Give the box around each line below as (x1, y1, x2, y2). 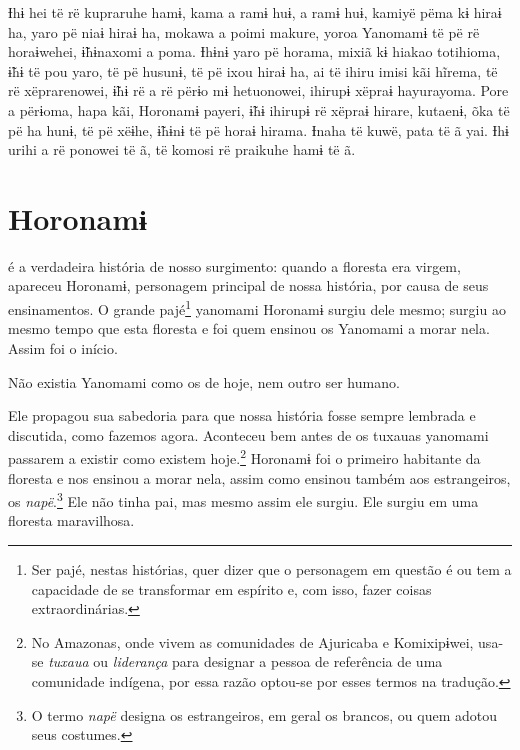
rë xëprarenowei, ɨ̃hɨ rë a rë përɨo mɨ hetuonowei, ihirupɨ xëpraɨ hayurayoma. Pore (8, 80, 509, 101)
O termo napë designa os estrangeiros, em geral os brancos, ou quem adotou (31, 704, 498, 725)
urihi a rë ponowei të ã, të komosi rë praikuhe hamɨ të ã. (8, 139, 356, 160)
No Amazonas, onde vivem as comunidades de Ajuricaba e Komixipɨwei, (31, 631, 474, 652)
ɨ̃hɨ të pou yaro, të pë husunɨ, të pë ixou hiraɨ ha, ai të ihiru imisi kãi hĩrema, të (8, 60, 498, 81)
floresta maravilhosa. (8, 510, 135, 531)
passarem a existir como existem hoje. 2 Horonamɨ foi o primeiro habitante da (8, 445, 481, 468)
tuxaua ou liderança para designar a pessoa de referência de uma (48, 651, 443, 672)
